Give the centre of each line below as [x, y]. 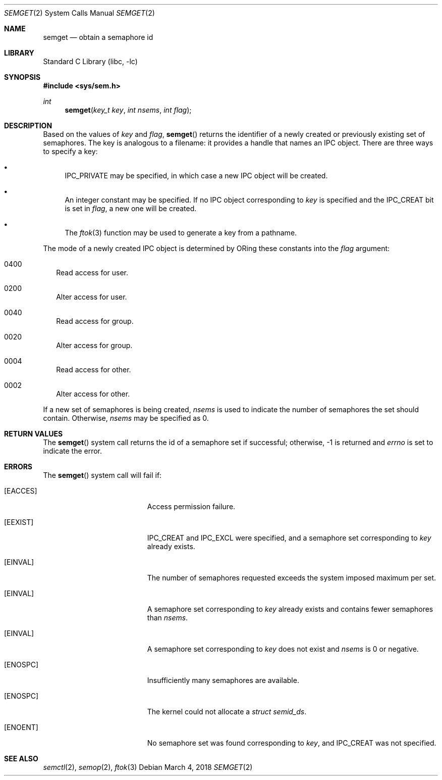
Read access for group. [95, 321]
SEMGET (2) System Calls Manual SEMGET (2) [79, 13]
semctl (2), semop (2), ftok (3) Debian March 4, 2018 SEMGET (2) [148, 767]
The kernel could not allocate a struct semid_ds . [227, 712]
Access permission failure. [191, 506]
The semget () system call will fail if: [102, 475]
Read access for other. [94, 370]
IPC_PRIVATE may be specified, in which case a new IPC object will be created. [196, 176]
